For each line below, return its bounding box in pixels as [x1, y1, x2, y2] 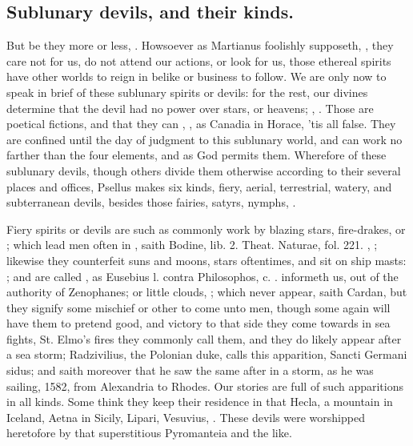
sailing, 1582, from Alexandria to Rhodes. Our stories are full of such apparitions [6, 377, 403, 394]
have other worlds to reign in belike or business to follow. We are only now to [6, 68, 387, 85]
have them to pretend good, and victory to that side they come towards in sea [6, 315, 391, 331]
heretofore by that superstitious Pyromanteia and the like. [6, 424, 292, 441]
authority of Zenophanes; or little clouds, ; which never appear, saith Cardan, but [6, 283, 407, 300]
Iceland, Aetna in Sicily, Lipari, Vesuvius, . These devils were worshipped [6, 408, 365, 425]
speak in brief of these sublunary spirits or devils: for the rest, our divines [6, 83, 368, 100]
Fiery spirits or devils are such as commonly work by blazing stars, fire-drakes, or [6, 220, 406, 237]
